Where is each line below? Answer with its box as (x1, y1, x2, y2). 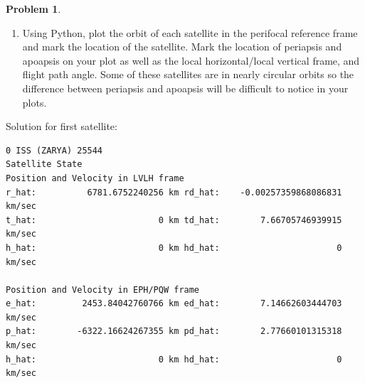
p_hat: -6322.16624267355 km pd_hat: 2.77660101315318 (6, 326, 342, 337)
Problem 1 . (6, 1, 61, 16)
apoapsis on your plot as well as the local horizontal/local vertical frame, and (22, 53, 360, 68)
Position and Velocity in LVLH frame (6, 173, 184, 183)
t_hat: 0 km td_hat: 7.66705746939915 (6, 215, 342, 225)
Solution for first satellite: (6, 119, 117, 134)
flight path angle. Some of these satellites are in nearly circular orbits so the (22, 67, 354, 82)
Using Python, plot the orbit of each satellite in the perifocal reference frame (22, 25, 358, 40)
